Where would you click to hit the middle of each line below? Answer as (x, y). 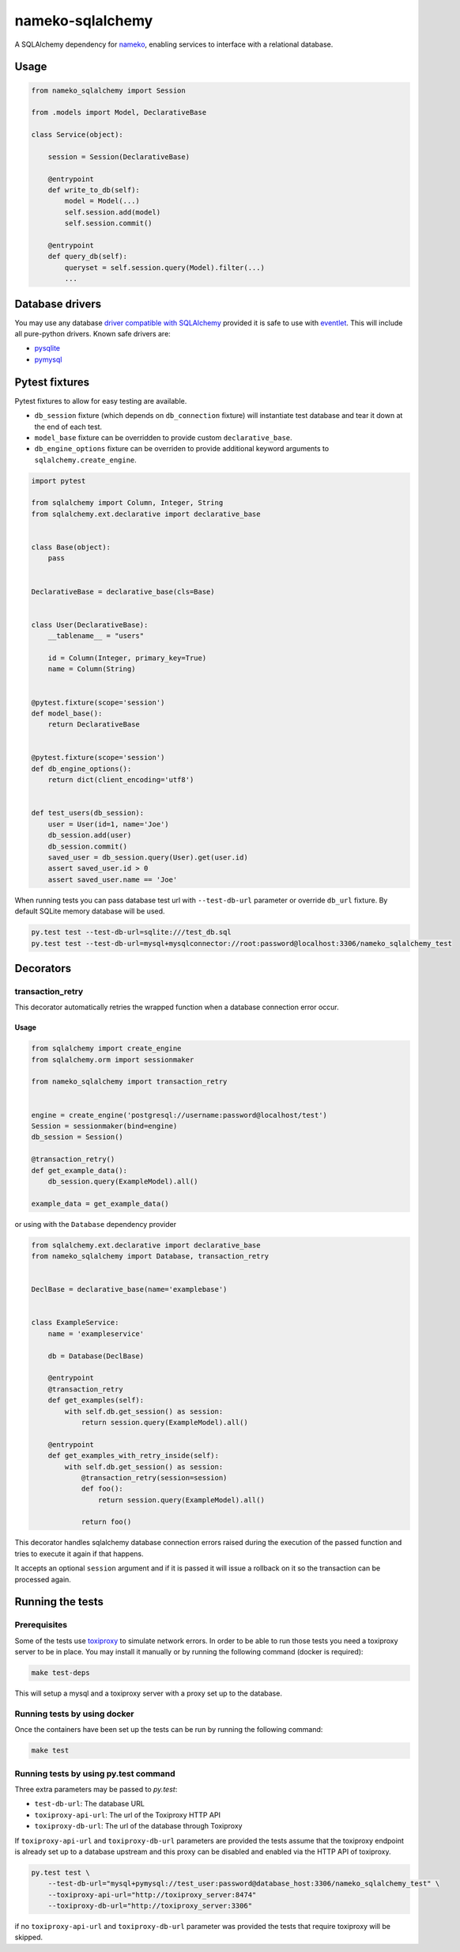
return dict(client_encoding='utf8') (121, 780)
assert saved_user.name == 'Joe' (113, 879)
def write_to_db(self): (94, 190)
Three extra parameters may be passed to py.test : (96, 1789)
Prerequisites (41, 1625)
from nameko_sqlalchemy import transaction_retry (129, 1082)
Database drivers (58, 304)
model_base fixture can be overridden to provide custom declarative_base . (163, 437)
